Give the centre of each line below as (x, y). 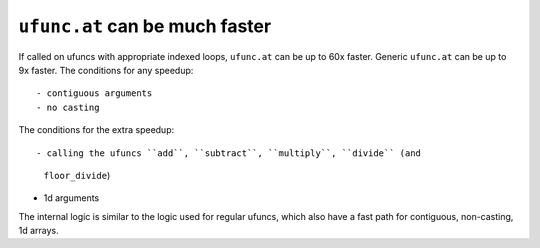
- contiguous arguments (94, 93)
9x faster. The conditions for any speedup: (106, 70)
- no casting (68, 107)
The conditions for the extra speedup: (96, 130)
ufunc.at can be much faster (145, 26)
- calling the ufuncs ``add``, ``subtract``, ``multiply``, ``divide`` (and (229, 153)
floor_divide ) (77, 175)
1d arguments (71, 198)
